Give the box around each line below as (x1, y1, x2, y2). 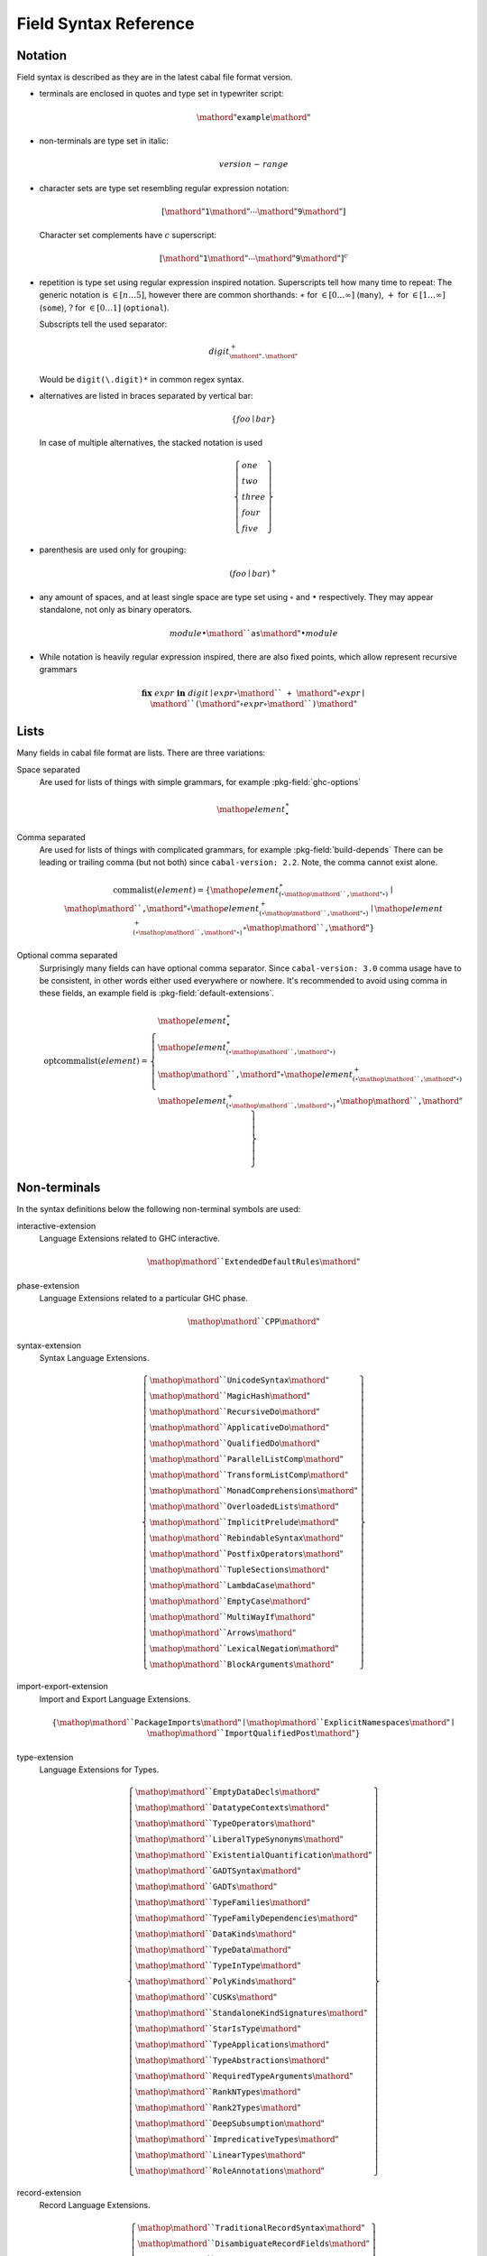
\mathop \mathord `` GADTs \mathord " (135, 1882, 278, 1892)
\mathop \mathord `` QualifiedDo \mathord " (149, 1438, 320, 1448)
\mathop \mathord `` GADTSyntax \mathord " (135, 1866, 301, 1876)
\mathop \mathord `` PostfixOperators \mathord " (149, 1549, 345, 1559)
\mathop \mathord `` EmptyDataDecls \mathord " (135, 1787, 320, 1798)
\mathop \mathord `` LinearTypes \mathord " (135, 2150, 306, 2160)
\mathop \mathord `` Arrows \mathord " (149, 1628, 297, 1638)
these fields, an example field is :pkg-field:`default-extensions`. (39, 988, 275, 999)
